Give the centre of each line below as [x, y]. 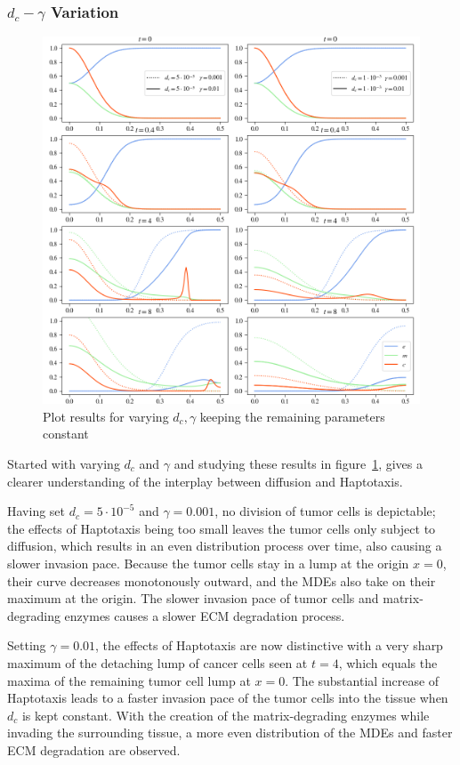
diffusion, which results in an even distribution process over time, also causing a [225, 546]
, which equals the [388, 662]
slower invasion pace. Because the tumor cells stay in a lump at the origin [208, 563]
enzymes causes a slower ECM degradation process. [205, 615]
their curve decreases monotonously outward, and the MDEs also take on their [222, 580]
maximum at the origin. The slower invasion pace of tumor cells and [193, 598]
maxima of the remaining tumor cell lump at [129, 680]
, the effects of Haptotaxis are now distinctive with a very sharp [269, 645]
